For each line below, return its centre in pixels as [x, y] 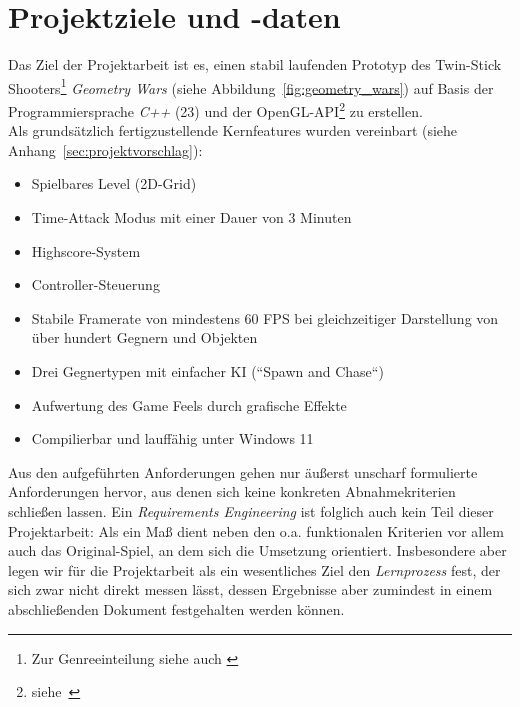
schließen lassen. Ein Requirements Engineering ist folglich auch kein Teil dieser [251, 510]
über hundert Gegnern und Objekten [144, 337]
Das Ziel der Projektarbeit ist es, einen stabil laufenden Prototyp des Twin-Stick [255, 64]
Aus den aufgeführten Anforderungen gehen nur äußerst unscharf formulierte [243, 471]
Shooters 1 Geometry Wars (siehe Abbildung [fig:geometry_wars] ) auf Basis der [251, 86]
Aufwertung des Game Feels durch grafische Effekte [189, 404]
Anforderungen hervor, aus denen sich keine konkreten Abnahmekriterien [232, 491]
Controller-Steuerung [95, 284]
